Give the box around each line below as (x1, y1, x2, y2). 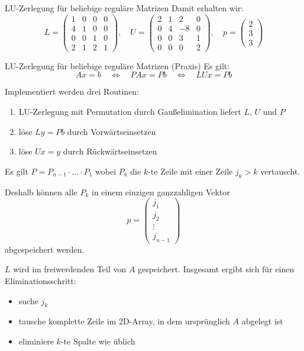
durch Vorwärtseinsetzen (67, 125, 156, 137)
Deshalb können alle (5, 185, 77, 198)
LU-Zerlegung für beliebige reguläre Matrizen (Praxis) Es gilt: (5, 59, 230, 72)
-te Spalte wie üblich (60, 334, 135, 347)
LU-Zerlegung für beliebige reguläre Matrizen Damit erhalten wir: (5, 2, 244, 14)
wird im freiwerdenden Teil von (13, 263, 127, 275)
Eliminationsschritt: (5, 274, 76, 286)
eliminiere (18, 334, 54, 347)
